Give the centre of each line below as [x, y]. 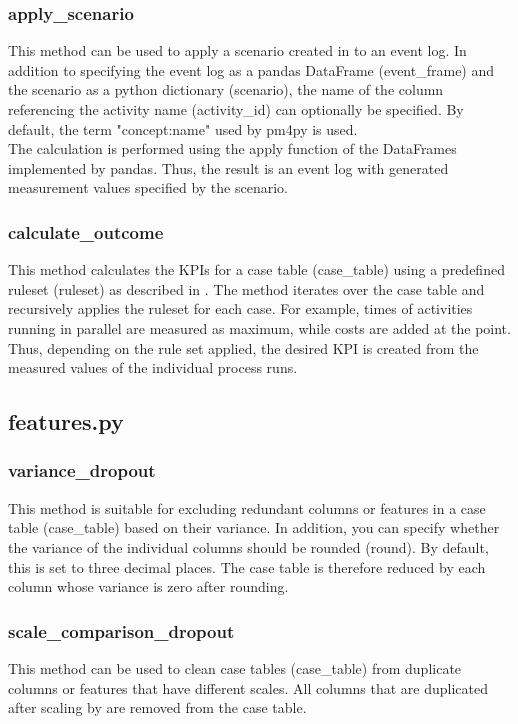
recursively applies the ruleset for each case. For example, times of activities [240, 308]
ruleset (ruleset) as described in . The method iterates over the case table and [246, 288]
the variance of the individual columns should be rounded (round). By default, [248, 546]
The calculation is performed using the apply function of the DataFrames [232, 148]
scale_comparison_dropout [121, 630]
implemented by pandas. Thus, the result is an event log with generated [228, 167]
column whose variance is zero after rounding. [148, 586]
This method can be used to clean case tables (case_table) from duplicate [235, 667]
